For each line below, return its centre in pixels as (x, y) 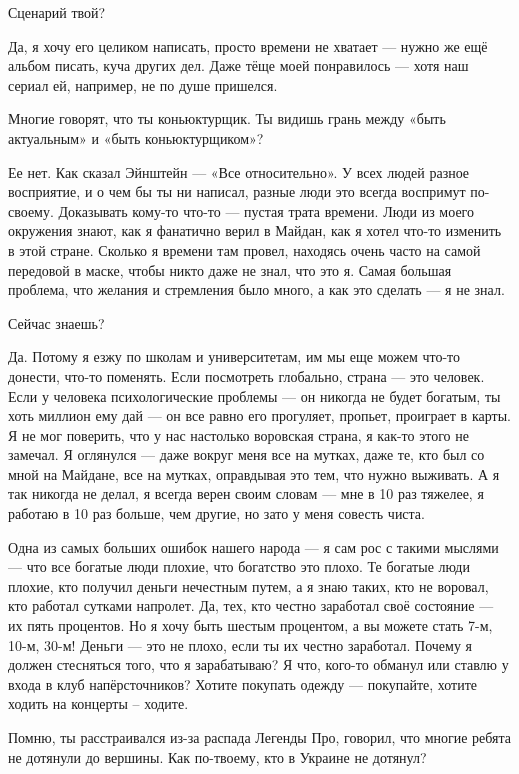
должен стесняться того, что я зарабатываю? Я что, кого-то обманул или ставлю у (258, 664)
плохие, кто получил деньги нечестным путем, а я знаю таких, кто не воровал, (248, 585)
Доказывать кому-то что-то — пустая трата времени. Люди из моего (266, 210)
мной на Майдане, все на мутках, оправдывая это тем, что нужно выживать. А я (254, 473)
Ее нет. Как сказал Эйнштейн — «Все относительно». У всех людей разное (239, 171)
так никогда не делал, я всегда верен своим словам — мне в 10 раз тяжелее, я (246, 493)
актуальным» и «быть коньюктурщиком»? (136, 137)
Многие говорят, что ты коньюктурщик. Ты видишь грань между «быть (227, 118)
